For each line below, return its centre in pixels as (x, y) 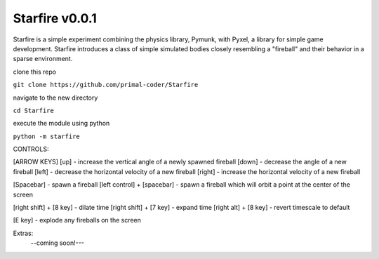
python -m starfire (46, 136)
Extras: (23, 233)
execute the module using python (61, 124)
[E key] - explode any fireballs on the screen (77, 220)
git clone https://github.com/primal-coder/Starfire (106, 85)
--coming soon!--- (57, 243)
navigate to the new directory (55, 98)
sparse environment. (43, 59)
